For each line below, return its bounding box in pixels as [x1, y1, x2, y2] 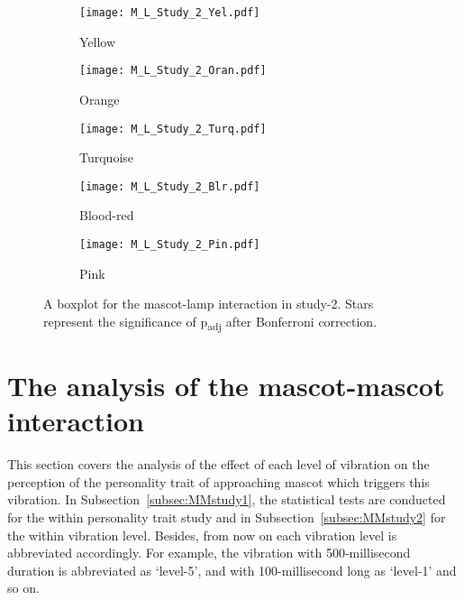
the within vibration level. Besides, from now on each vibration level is [7, 525, 397, 544]
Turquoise [79, 148, 134, 167]
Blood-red [79, 206, 134, 225]
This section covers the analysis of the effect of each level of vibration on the [7, 455, 430, 474]
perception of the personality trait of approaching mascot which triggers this [7, 472, 430, 491]
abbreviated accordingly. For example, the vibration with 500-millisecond [7, 543, 411, 562]
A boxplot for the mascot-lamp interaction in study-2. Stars [43, 294, 374, 313]
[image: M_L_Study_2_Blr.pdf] [79, 180, 260, 193]
